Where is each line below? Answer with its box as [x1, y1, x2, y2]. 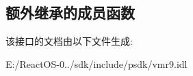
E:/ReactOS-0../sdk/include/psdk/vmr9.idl [5, 56, 188, 71]
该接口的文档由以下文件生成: [5, 34, 133, 48]
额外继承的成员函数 [5, 2, 135, 23]
